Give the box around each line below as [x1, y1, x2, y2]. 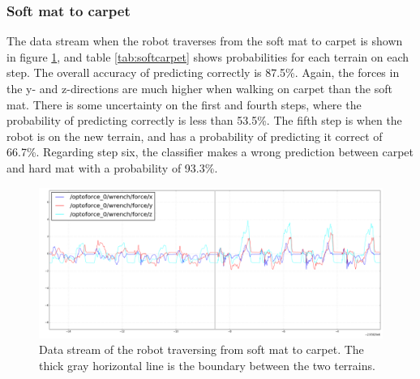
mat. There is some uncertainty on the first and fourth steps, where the [6, 96, 362, 113]
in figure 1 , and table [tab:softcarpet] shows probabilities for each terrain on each [6, 48, 409, 65]
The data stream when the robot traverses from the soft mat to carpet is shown [6, 32, 403, 49]
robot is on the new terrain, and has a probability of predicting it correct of [6, 127, 383, 144]
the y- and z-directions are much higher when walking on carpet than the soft [6, 80, 392, 96]
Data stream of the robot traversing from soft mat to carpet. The [39, 341, 364, 358]
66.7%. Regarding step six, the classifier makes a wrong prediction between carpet [6, 143, 414, 160]
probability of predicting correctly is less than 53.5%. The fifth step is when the [6, 112, 402, 129]
